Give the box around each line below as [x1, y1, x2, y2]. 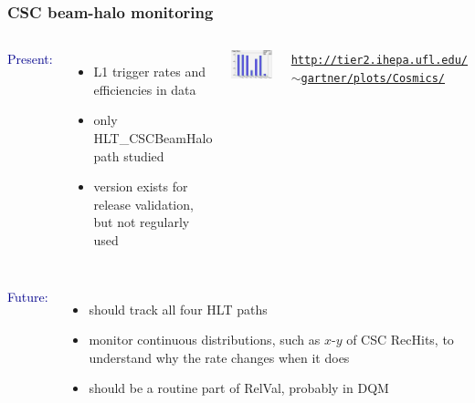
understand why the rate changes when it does [89, 347, 350, 367]
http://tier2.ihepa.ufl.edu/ [290, 54, 468, 67]
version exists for [93, 177, 188, 196]
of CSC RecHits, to [346, 330, 454, 349]
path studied [93, 146, 164, 165]
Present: [7, 49, 53, 68]
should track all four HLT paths [89, 299, 268, 318]
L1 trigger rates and [93, 62, 206, 81]
